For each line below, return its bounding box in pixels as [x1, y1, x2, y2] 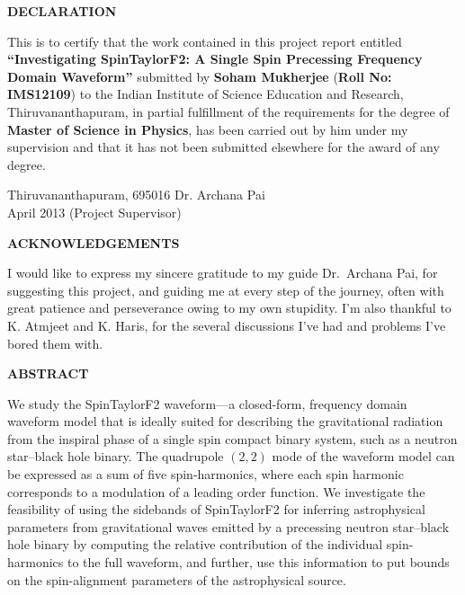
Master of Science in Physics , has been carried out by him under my [7, 120, 408, 138]
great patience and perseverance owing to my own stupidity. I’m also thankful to [7, 298, 452, 317]
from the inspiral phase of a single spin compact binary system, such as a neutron [7, 429, 458, 448]
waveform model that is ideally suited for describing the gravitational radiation [7, 412, 443, 431]
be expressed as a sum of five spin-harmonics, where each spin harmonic [7, 465, 404, 484]
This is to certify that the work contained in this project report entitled [7, 31, 402, 50]
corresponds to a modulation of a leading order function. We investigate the [7, 482, 425, 501]
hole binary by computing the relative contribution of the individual [7, 535, 383, 554]
